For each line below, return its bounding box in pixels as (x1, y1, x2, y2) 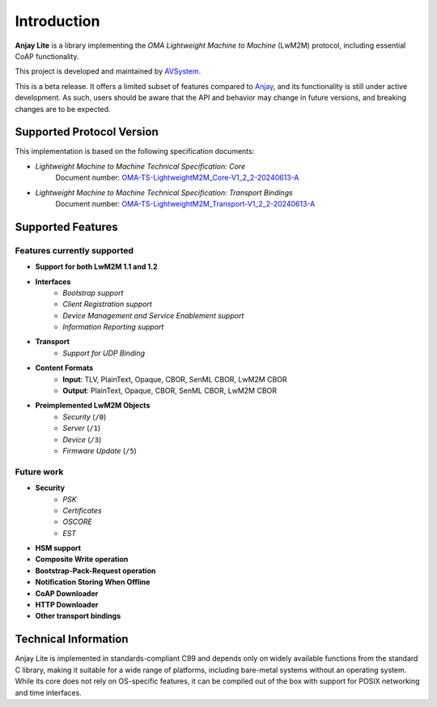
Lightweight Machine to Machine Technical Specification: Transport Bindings (35, 187, 293, 198)
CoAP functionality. (15, 51, 79, 61)
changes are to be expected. (15, 104, 111, 113)
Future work (15, 466, 64, 477)
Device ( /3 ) (62, 434, 102, 445)
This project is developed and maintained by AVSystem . (15, 66, 202, 76)
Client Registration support (62, 300, 153, 309)
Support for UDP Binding (62, 348, 146, 358)
